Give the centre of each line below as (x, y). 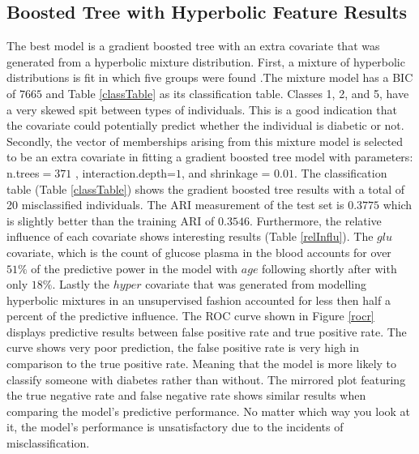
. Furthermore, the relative (315, 220)
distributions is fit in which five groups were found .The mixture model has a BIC (210, 77)
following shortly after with (329, 268)
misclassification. (48, 443)
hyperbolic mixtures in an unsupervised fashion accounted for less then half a (199, 300)
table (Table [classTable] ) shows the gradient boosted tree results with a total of (206, 188)
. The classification (341, 172)
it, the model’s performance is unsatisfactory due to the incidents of (175, 427)
